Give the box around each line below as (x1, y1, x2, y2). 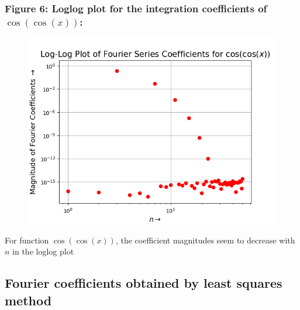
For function (5, 234, 49, 246)
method (5, 291, 52, 309)
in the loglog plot (12, 245, 74, 257)
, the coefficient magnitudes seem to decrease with (115, 234, 295, 246)
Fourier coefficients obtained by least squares (5, 274, 282, 292)
